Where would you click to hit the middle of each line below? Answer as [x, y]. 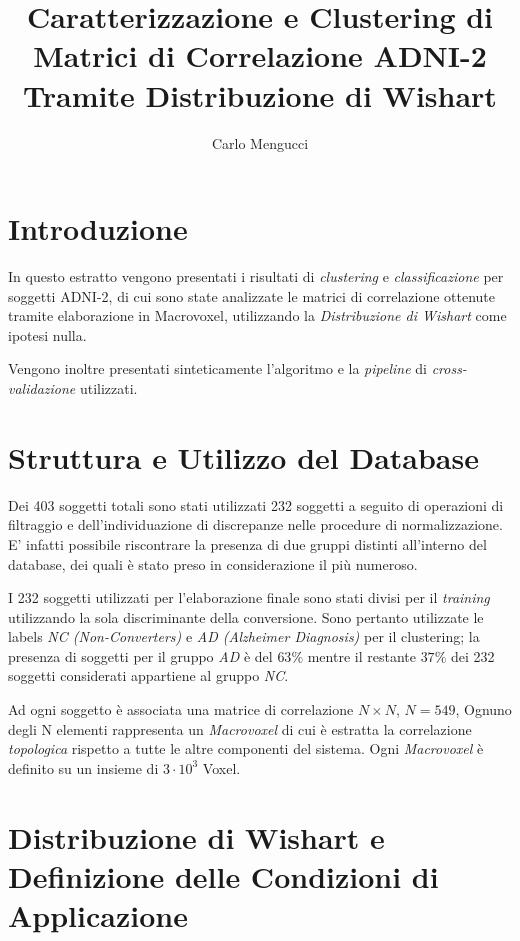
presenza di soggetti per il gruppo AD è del [140, 655]
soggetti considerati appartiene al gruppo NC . [148, 675]
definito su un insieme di [83, 767]
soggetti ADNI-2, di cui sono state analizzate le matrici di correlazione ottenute [251, 295]
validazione [42, 388]
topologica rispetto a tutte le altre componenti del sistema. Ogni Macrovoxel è [246, 748]
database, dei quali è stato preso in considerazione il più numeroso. [213, 563]
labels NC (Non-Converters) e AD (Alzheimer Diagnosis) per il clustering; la [244, 636]
